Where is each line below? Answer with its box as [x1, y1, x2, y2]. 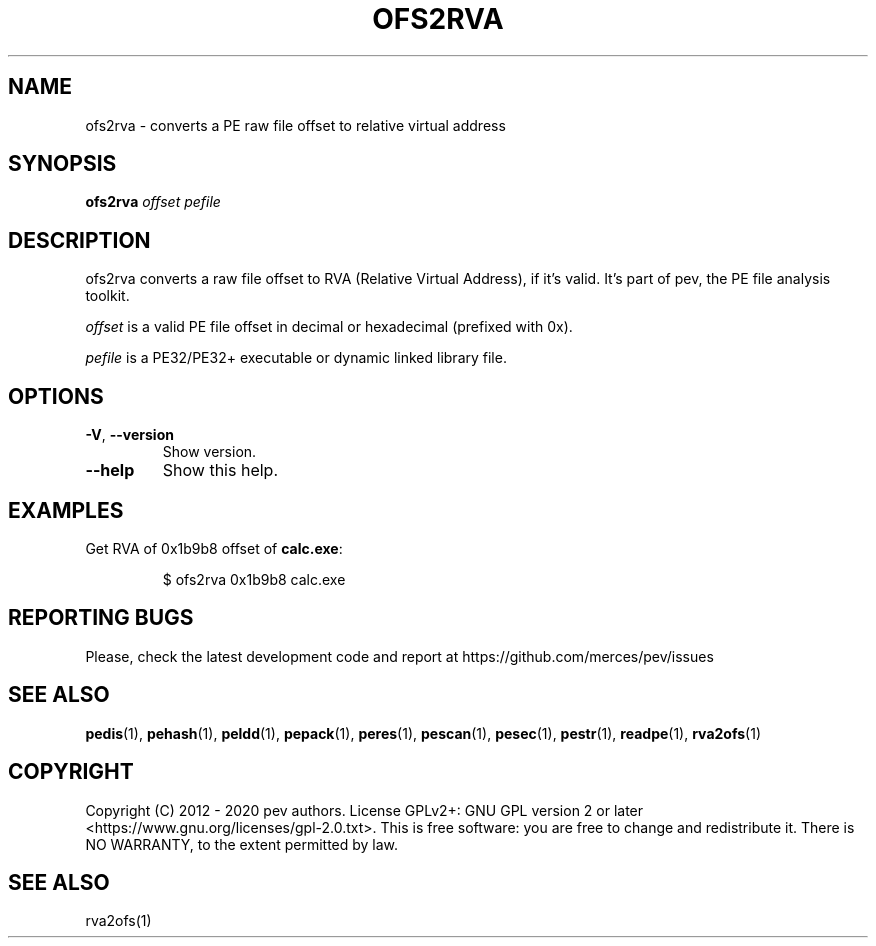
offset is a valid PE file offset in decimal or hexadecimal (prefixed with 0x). [85, 318, 573, 336]
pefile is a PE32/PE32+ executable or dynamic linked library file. [85, 349, 507, 367]
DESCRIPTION [8, 227, 151, 253]
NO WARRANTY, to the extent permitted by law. [85, 835, 399, 853]
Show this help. [162, 460, 278, 481]
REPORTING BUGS [8, 605, 194, 631]
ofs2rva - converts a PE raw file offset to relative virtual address [85, 116, 506, 134]
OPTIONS [8, 383, 104, 409]
